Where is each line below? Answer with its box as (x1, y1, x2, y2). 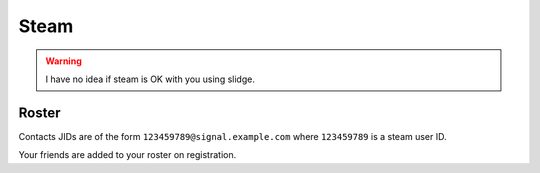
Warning (45, 55, 82, 67)
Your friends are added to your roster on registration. (18, 149, 237, 161)
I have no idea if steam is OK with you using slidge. (45, 73, 255, 85)
